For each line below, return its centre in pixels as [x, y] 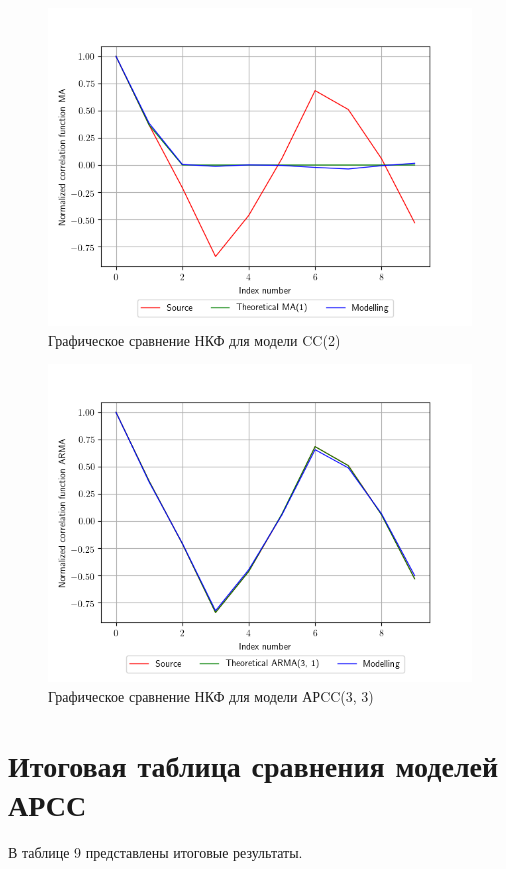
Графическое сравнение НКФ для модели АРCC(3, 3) [211, 695]
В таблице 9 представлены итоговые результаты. [155, 851]
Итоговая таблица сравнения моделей [253, 764]
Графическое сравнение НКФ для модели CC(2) [194, 339]
